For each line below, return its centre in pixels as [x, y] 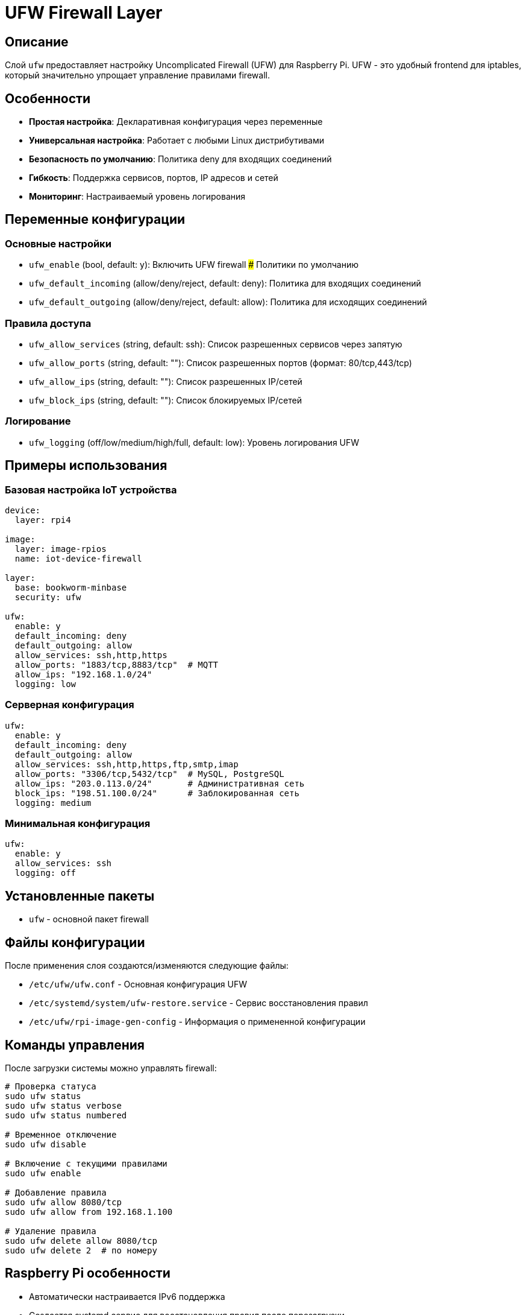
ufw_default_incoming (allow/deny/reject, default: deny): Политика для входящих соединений [225, 284]
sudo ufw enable [43, 1173]
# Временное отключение [61, 1134]
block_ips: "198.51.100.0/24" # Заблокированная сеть [157, 793]
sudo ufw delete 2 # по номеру [81, 1250]
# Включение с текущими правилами [86, 1163]
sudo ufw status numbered [66, 1115]
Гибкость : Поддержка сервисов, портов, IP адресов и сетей [154, 178]
